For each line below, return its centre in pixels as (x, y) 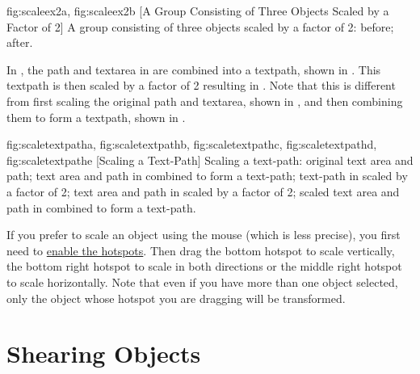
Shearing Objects (104, 353)
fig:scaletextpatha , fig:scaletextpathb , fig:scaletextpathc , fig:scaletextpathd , (192, 144)
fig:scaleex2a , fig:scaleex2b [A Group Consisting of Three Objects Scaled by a (198, 11)
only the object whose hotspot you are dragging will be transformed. (176, 298)
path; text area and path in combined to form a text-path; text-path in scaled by (207, 176)
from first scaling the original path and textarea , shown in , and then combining (205, 101)
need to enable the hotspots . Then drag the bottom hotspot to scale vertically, (201, 250)
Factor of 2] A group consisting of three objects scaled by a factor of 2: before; (200, 26)
